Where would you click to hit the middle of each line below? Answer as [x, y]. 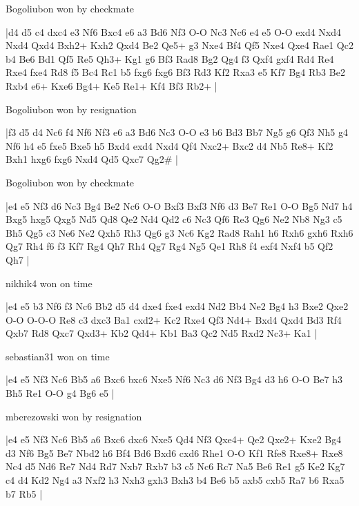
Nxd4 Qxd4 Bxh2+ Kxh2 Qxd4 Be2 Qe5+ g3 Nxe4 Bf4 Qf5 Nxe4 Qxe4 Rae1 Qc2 [179, 45]
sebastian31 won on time [58, 356]
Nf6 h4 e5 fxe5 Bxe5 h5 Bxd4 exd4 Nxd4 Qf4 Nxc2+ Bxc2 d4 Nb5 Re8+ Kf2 [169, 145]
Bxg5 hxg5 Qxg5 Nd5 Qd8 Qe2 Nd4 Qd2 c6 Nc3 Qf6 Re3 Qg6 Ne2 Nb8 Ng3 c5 [174, 219]
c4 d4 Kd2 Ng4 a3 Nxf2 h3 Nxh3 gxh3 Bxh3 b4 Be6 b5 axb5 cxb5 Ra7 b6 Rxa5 [175, 480]
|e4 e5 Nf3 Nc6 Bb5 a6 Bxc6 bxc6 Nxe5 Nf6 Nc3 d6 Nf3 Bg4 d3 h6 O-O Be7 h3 [174, 379]
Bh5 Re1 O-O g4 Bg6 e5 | [60, 393]
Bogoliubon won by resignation [71, 109]
